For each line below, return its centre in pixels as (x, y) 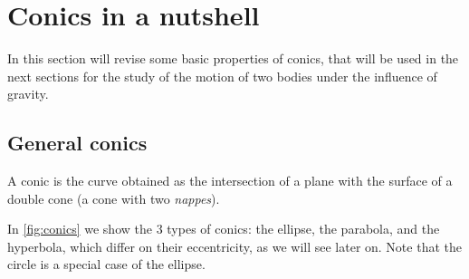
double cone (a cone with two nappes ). (114, 198)
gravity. (28, 94)
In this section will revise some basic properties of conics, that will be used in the (233, 58)
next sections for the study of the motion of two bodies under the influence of (222, 76)
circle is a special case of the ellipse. (106, 264)
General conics (77, 143)
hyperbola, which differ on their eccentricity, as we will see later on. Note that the (234, 246)
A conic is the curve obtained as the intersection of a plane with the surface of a (230, 181)
